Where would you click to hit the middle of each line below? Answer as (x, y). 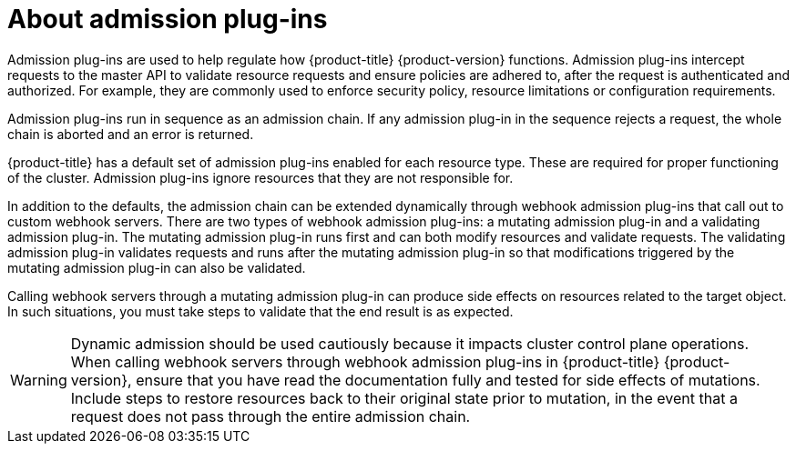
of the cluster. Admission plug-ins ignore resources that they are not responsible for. (260, 177)
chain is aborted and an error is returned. (131, 134)
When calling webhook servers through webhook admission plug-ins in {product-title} (365, 361)
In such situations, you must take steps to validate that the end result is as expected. (260, 311)
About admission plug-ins (168, 19)
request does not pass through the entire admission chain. (270, 416)
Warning (39, 380)
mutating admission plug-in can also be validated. (157, 267)
